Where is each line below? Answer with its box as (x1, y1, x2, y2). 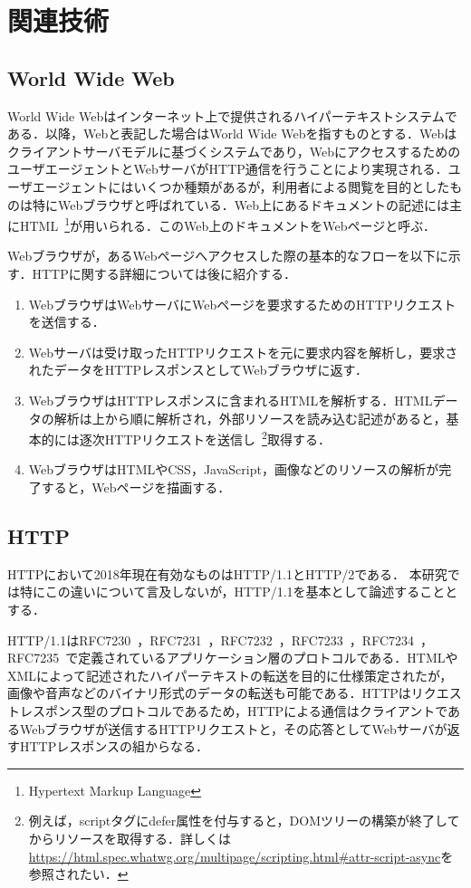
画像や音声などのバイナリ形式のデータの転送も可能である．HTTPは (7, 683, 411, 702)
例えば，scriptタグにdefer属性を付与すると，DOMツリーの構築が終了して (28, 811, 460, 830)
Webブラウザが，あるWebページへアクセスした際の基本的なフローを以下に (7, 246, 448, 265)
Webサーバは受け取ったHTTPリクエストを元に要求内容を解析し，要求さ (28, 342, 458, 361)
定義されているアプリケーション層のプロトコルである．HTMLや (78, 648, 458, 667)
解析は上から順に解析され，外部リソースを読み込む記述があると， (53, 408, 447, 427)
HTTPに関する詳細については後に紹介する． (32, 263, 296, 282)
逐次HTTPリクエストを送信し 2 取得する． (79, 427, 331, 448)
